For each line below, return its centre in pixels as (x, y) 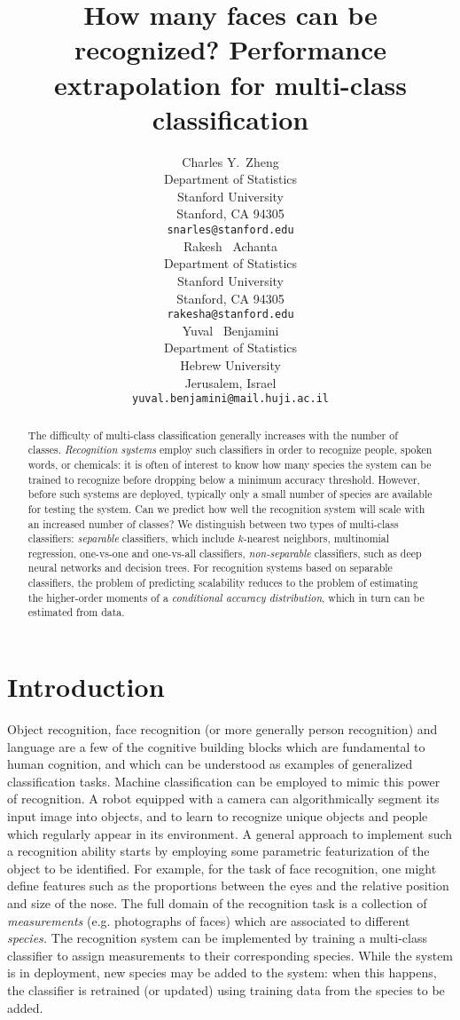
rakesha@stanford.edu (230, 315)
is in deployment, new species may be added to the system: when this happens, (222, 973)
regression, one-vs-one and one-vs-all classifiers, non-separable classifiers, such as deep (225, 553)
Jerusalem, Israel (230, 382)
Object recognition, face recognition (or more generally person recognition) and (222, 729)
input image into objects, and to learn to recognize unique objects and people (218, 816)
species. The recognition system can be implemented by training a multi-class (218, 938)
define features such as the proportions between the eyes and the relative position (228, 886)
